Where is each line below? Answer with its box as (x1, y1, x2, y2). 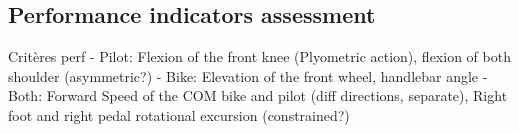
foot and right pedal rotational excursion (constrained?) (8, 104, 350, 125)
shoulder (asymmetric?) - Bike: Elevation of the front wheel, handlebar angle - (8, 65, 488, 86)
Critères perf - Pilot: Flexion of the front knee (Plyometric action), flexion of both (8, 46, 511, 67)
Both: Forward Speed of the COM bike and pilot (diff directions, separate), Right (8, 85, 508, 106)
